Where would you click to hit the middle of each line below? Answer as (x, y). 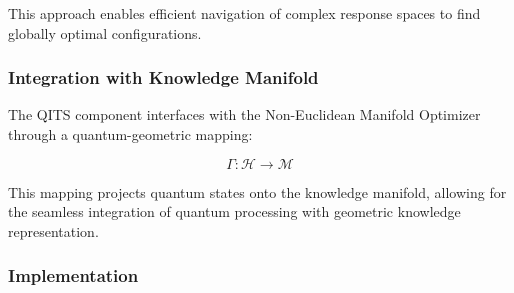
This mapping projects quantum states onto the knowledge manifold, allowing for (257, 191)
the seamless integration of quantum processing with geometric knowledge (234, 211)
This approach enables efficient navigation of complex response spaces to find (244, 13)
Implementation (73, 275)
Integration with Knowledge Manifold (163, 77)
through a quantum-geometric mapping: (130, 134)
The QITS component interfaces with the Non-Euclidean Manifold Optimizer (244, 114)
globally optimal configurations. (105, 32)
